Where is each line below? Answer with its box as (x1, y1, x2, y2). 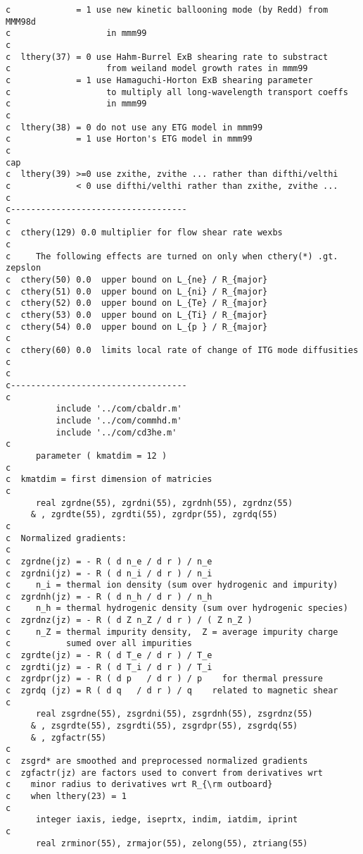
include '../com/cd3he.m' (56, 427, 177, 438)
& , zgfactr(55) (30, 732, 107, 743)
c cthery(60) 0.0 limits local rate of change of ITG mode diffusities (6, 345, 359, 356)
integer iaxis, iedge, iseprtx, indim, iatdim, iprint (35, 815, 298, 825)
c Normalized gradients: (6, 533, 127, 543)
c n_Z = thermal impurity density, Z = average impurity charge (6, 626, 338, 637)
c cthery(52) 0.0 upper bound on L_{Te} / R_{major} (6, 298, 268, 309)
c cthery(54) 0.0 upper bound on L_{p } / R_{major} (6, 321, 268, 332)
